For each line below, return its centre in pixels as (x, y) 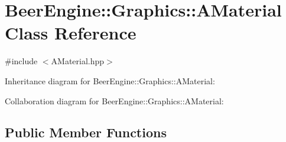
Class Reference (71, 33)
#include (21, 61)
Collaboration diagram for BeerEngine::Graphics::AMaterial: (114, 100)
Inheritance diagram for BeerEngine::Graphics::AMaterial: (110, 80)
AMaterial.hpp (78, 61)
